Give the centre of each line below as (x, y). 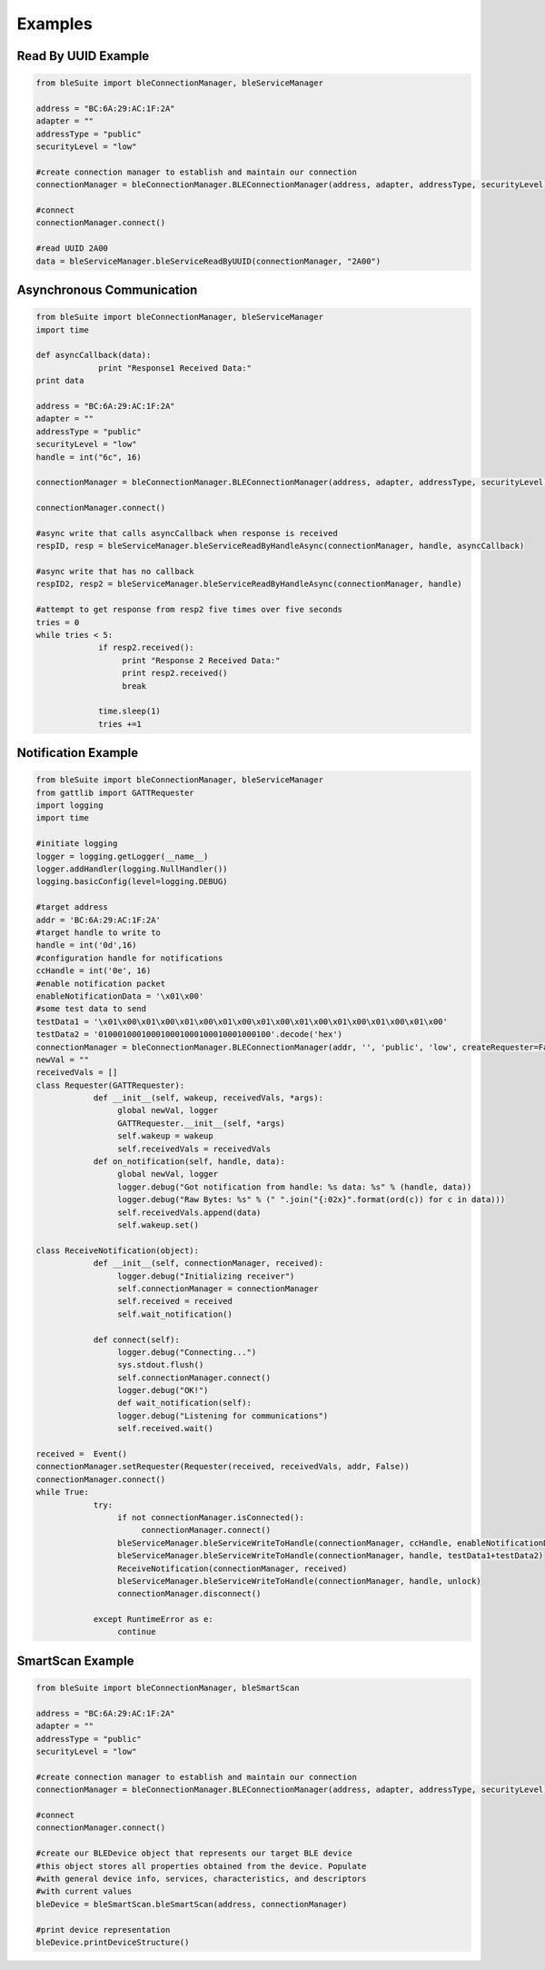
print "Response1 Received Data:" (175, 368)
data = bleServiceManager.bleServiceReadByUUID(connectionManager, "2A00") (208, 261)
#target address (72, 907)
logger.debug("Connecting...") (187, 1352)
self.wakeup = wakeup (165, 1136)
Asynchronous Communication (107, 290)
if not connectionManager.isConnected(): (210, 1517)
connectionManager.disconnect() (189, 1594)
